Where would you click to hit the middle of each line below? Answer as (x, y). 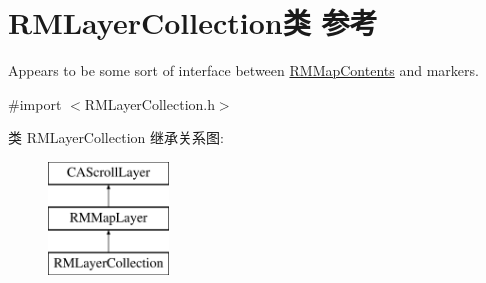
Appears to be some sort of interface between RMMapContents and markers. (243, 70)
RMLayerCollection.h (149, 103)
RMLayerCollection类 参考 (193, 22)
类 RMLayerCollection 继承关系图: (116, 137)
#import (35, 103)
